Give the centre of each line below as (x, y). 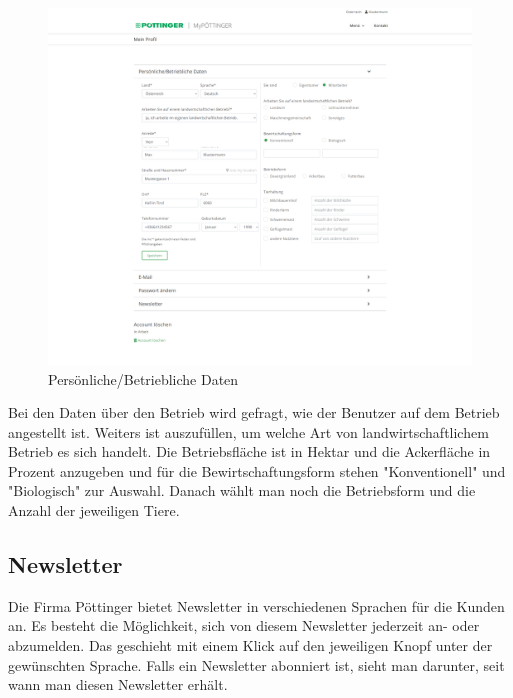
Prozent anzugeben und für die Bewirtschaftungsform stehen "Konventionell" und (257, 470)
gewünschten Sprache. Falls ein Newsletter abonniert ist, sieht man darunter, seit (256, 664)
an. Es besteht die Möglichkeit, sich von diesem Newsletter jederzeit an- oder (244, 625)
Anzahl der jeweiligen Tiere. (94, 510)
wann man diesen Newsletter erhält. (118, 684)
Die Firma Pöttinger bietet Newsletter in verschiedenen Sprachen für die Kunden (256, 605)
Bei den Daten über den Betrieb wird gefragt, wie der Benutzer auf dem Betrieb (254, 412)
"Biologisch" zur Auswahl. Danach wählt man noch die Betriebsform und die (242, 490)
